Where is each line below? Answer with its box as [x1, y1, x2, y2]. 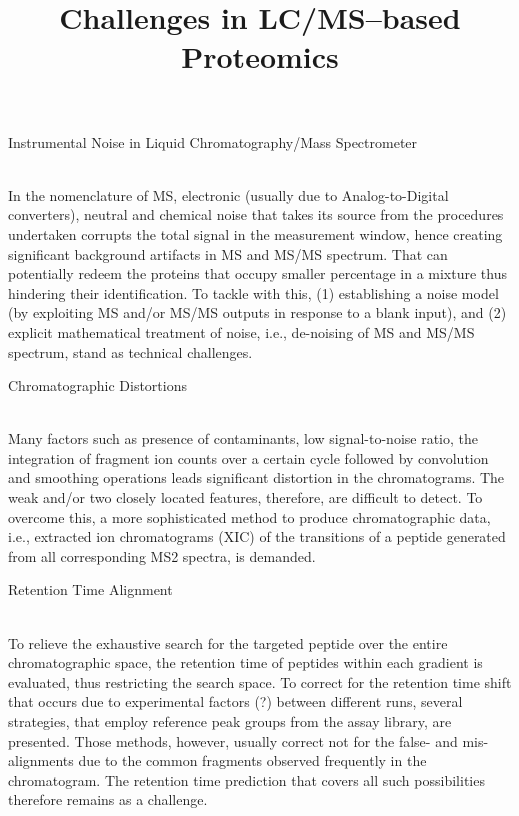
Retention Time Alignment [8, 579, 173, 600]
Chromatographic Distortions [8, 375, 187, 396]
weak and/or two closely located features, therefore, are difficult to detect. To [8, 487, 483, 508]
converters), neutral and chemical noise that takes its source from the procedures [8, 204, 504, 225]
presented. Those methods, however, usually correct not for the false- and [8, 730, 458, 751]
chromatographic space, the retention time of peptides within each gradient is [8, 652, 483, 673]
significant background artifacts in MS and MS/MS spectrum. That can [8, 243, 448, 264]
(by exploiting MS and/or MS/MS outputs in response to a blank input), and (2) [8, 302, 507, 323]
